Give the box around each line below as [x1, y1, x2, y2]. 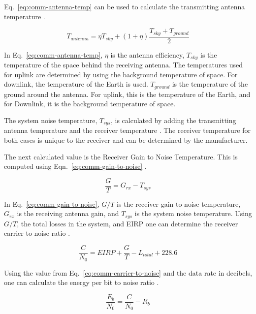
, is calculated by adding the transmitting [110, 115, 236, 125]
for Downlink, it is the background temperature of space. [4, 98, 176, 109]
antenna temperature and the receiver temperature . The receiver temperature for [4, 125, 251, 135]
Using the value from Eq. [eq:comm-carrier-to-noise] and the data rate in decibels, [4, 267, 252, 278]
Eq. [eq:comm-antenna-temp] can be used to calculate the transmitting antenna [4, 1, 245, 11]
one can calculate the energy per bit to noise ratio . [4, 277, 159, 287]
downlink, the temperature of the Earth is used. [4, 79, 148, 89]
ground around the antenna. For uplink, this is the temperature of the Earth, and [4, 89, 251, 99]
